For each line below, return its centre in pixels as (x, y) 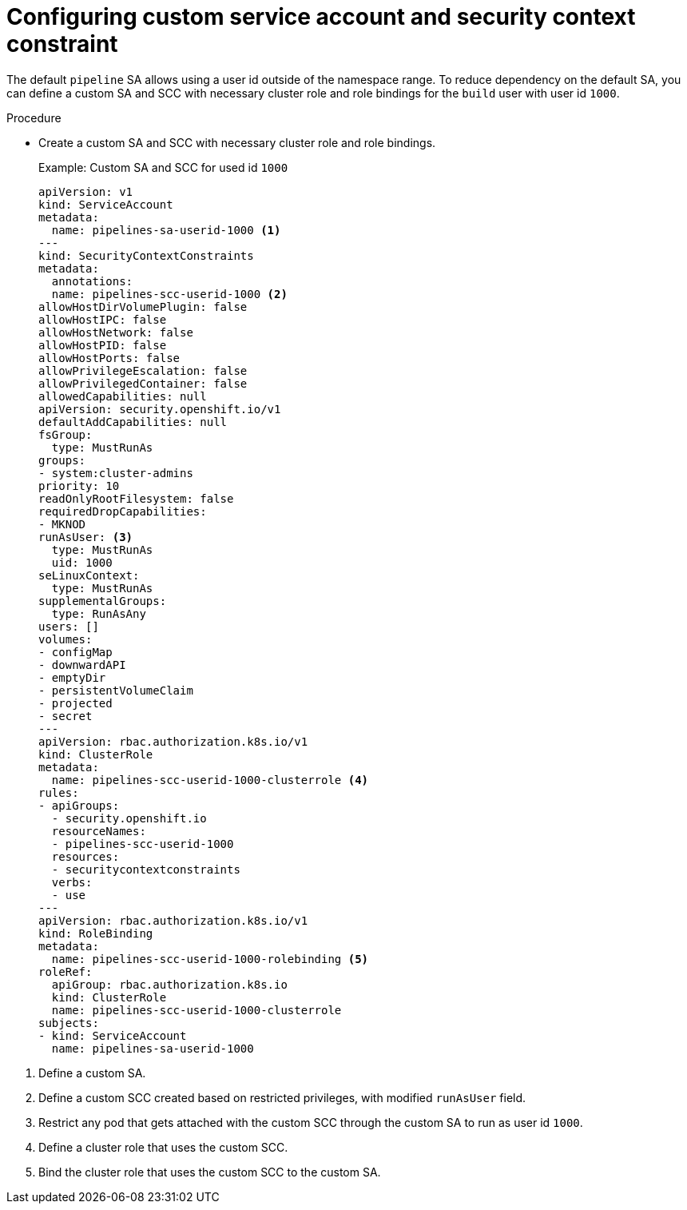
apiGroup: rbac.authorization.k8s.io (169, 984)
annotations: (92, 281)
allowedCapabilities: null (123, 396)
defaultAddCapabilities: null (133, 422)
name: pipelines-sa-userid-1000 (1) (166, 230)
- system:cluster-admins (116, 473)
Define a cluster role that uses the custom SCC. (163, 1147)
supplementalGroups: (103, 601)
